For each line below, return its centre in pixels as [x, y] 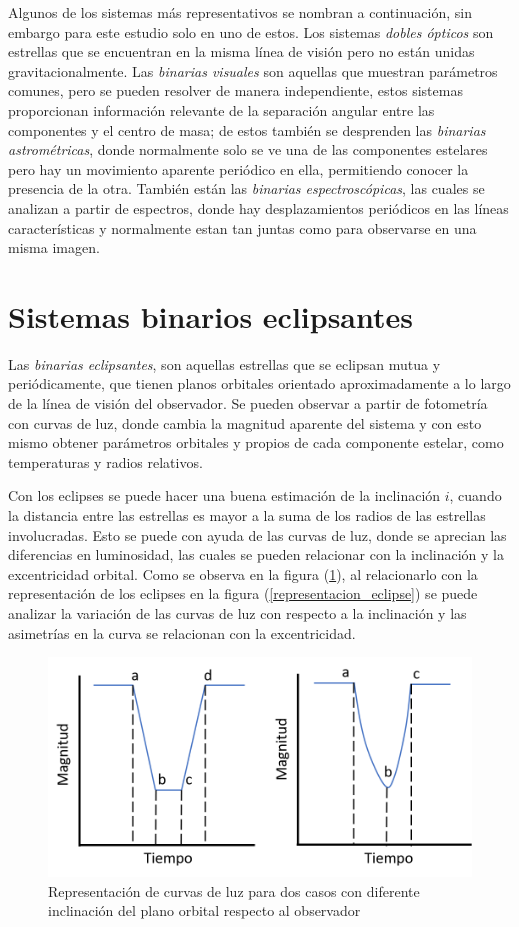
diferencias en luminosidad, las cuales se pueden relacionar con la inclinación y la [256, 554]
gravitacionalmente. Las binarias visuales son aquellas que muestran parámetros [253, 70]
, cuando [475, 495]
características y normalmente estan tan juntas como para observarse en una [242, 227]
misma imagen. [54, 247]
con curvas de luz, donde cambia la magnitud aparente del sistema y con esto [245, 422]
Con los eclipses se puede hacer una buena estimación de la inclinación [224, 495]
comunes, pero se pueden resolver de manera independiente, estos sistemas [235, 90]
